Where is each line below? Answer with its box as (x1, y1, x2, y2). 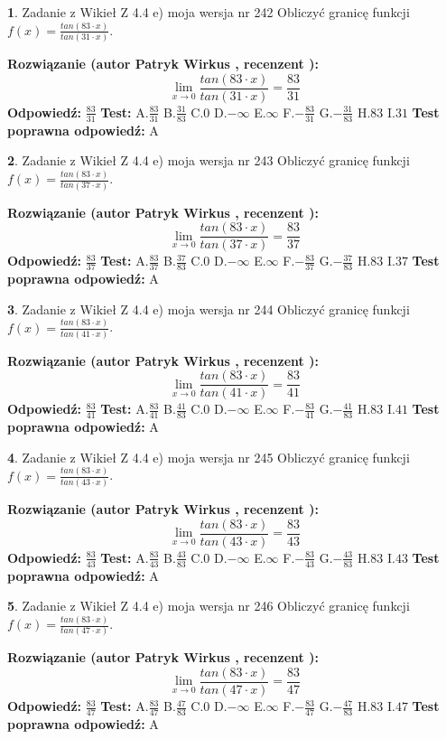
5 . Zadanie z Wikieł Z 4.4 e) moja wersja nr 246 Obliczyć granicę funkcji (7, 596, 410, 615)
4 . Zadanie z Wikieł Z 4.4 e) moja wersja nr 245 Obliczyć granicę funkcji (7, 447, 410, 466)
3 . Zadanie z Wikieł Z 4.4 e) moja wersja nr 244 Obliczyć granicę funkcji (7, 299, 410, 318)
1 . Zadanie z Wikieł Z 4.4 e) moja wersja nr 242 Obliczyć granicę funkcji (7, 3, 410, 21)
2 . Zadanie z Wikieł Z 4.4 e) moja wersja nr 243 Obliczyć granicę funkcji (7, 151, 410, 170)
